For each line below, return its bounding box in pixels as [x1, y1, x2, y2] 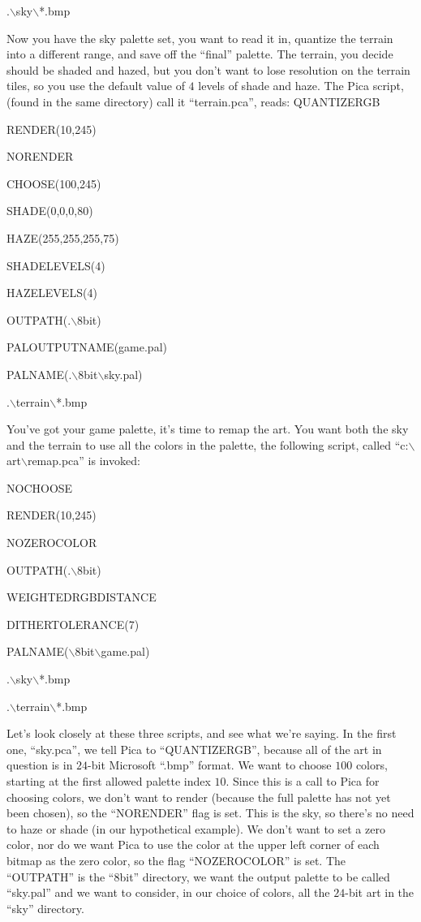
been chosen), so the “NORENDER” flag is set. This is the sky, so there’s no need [6, 804, 415, 821]
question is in [6, 756, 73, 773]
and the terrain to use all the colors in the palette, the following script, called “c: [6, 436, 409, 453]
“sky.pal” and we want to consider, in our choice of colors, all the [6, 884, 330, 901]
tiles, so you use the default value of [6, 77, 185, 94]
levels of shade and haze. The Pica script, [198, 77, 404, 94]
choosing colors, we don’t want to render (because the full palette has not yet [6, 788, 391, 805]
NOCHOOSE [6, 479, 73, 496]
